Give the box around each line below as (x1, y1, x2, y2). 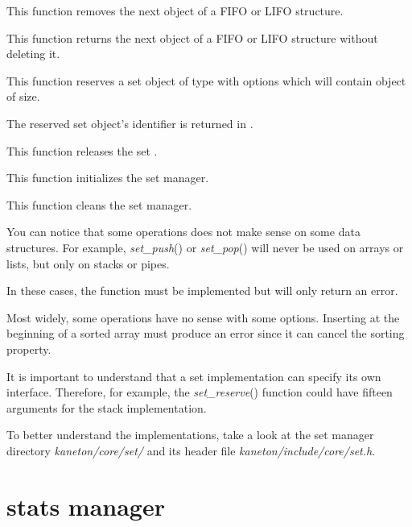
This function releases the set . (6, 142, 158, 159)
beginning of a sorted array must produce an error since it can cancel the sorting (6, 325, 405, 342)
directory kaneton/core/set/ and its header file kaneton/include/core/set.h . (6, 442, 376, 459)
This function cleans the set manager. (6, 196, 192, 213)
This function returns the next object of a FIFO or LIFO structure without (6, 29, 378, 46)
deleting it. (6, 45, 60, 62)
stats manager (6, 489, 165, 522)
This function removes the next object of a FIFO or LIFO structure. (6, 2, 344, 19)
